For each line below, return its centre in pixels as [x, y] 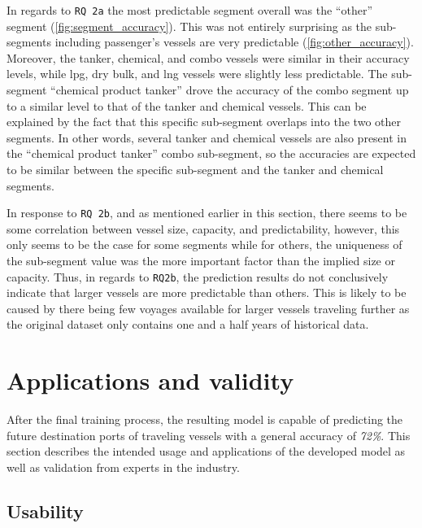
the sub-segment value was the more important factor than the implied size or [201, 261]
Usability [45, 511]
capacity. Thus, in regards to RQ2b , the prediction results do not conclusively [198, 276]
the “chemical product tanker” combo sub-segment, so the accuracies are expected [211, 153]
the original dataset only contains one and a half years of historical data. [188, 324]
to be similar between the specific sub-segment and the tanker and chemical [195, 169]
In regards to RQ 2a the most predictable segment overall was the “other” [190, 10]
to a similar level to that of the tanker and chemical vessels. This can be [187, 105]
